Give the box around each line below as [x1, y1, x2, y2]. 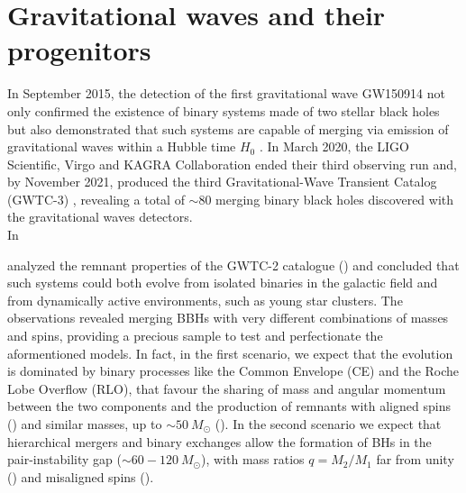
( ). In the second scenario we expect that [215, 415, 442, 433]
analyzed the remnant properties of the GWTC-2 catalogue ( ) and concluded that [7, 255, 460, 274]
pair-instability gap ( [7, 450, 122, 469]
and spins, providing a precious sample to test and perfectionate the [7, 326, 383, 345]
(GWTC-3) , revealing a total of [7, 189, 185, 208]
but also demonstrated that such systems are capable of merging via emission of [7, 119, 449, 138]
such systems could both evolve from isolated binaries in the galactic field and [7, 273, 438, 292]
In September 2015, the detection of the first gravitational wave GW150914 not [7, 84, 446, 103]
